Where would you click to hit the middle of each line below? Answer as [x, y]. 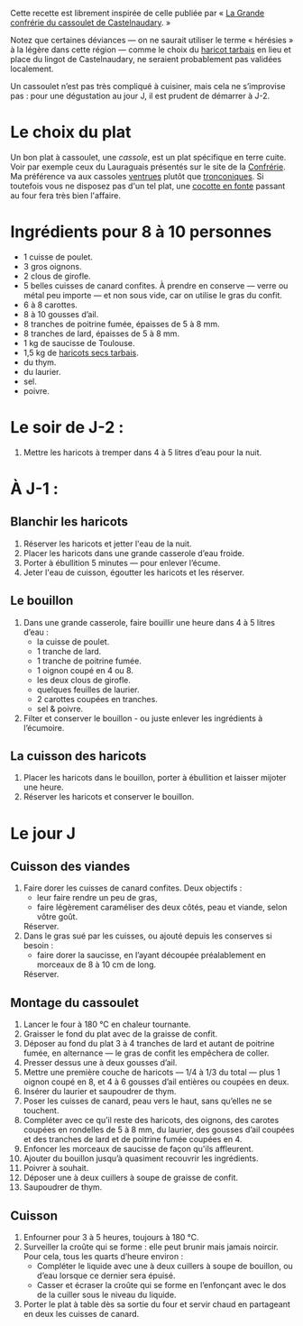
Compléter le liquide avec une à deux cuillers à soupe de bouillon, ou [165, 1267]
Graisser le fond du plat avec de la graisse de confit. [120, 1034]
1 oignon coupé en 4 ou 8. [85, 670]
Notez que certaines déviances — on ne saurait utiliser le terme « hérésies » [152, 40]
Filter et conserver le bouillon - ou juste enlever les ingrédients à [143, 718]
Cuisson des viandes [70, 867]
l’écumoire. [44, 727]
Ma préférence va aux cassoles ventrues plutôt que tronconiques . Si [137, 176]
